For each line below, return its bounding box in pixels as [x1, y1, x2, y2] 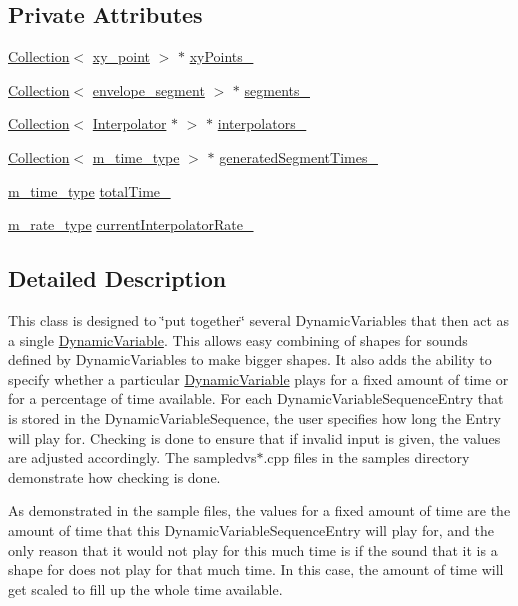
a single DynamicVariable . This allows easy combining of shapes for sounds [8, 329, 468, 350]
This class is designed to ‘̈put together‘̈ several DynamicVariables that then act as [8, 309, 510, 330]
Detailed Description [8, 263, 227, 294]
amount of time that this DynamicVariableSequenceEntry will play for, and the [8, 519, 494, 540]
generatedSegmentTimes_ [219, 146, 378, 167]
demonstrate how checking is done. [8, 466, 221, 487]
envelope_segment [92, 79, 205, 100]
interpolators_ [217, 113, 307, 134]
